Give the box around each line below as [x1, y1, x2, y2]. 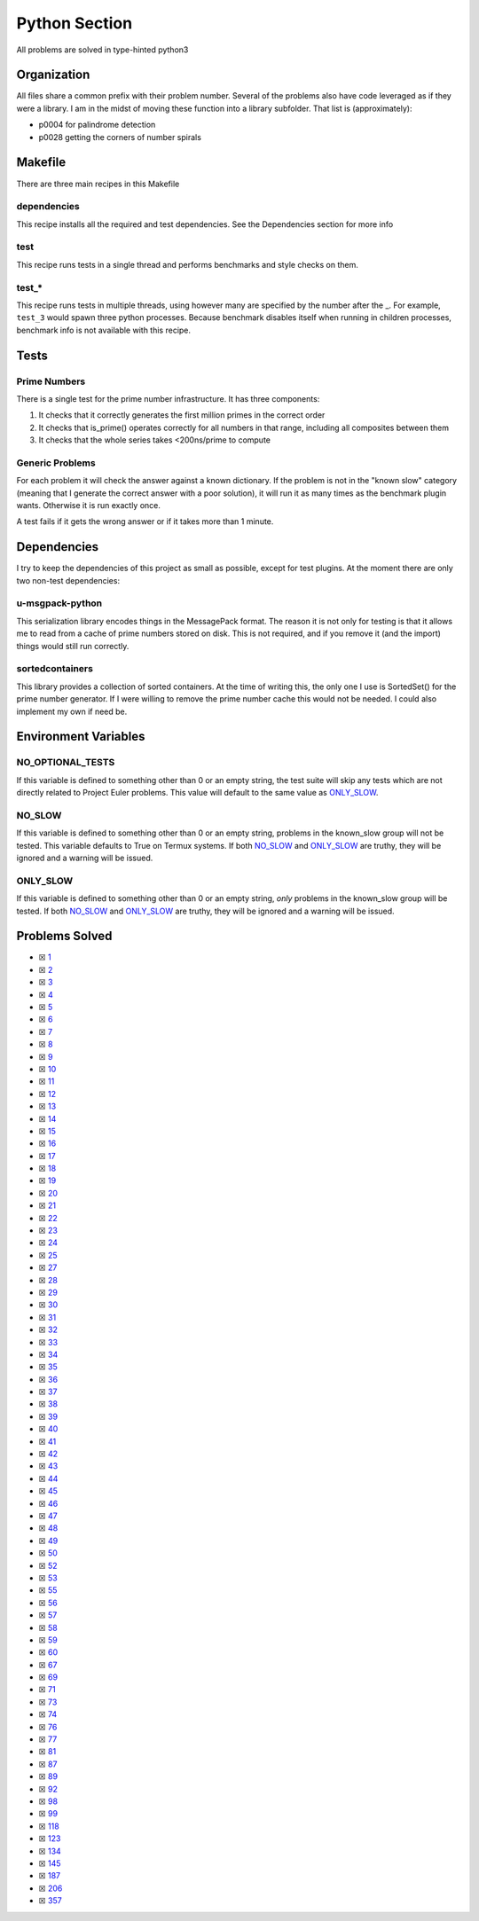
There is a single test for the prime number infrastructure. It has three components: [16, 393, 320, 404]
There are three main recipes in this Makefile [16, 178, 180, 189]
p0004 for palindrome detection [38, 120, 156, 130]
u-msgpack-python [16, 597, 103, 609]
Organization [16, 67, 90, 82]
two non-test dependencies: [16, 575, 120, 585]
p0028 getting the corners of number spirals [38, 131, 201, 142]
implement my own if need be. [16, 706, 128, 717]
